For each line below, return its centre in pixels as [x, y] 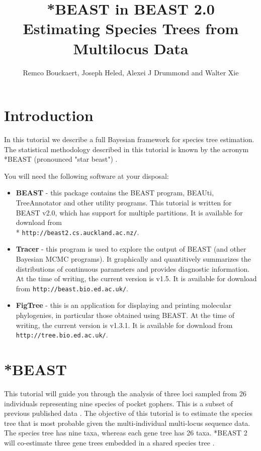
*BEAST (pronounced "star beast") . [61, 159]
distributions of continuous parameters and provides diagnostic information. [133, 268]
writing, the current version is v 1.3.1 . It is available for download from [124, 325]
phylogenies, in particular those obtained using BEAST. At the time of [125, 315]
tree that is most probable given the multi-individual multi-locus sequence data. [127, 423]
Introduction [49, 115]
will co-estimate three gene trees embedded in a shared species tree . [109, 442]
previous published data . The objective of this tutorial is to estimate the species [128, 413]
